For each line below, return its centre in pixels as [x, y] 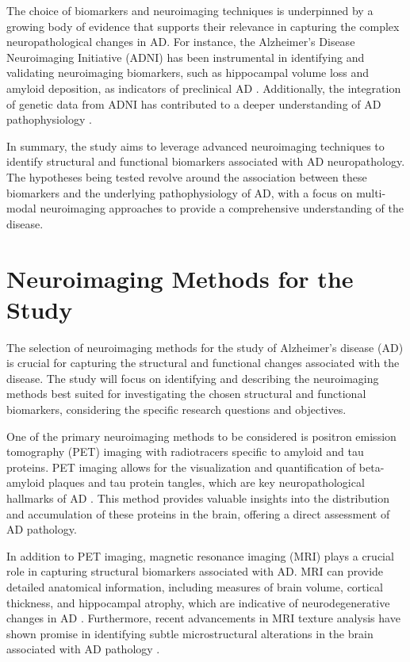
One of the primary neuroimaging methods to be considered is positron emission [201, 436]
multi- [371, 192]
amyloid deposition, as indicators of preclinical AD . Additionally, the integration [204, 88]
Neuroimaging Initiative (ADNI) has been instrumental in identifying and [186, 57]
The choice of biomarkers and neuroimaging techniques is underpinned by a [190, 10]
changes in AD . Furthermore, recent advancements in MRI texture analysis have [203, 618]
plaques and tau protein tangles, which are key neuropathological [206, 482]
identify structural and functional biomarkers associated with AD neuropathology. [206, 161]
